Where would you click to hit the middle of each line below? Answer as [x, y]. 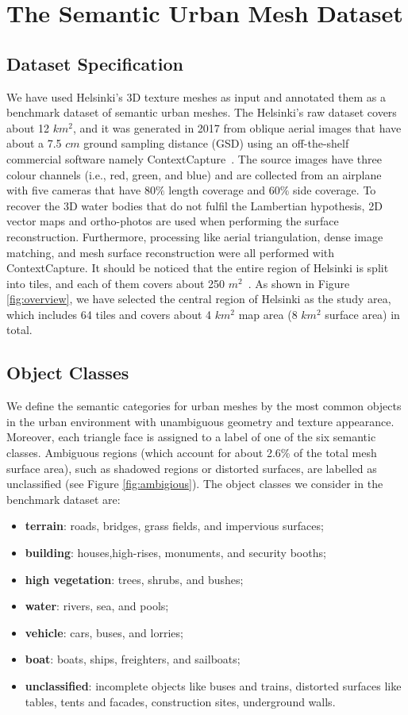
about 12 [28, 127]
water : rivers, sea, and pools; [97, 606]
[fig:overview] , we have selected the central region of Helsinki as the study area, [199, 299]
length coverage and [217, 190]
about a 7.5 [34, 143]
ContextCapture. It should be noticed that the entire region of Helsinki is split [198, 268]
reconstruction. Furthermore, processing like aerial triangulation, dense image [195, 236]
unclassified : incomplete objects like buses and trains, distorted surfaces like [213, 686]
